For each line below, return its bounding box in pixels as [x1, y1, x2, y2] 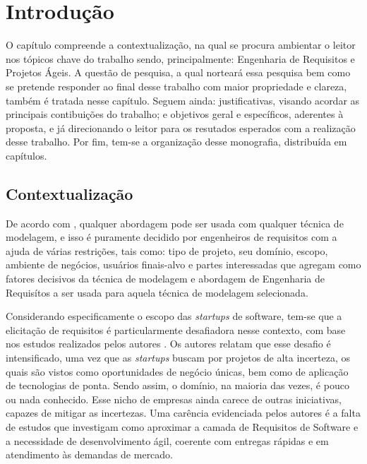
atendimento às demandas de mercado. [6, 447, 174, 462]
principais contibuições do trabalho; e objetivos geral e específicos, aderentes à [6, 107, 344, 121]
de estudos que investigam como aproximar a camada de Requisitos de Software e [6, 419, 359, 434]
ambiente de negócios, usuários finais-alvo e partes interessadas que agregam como [6, 257, 361, 272]
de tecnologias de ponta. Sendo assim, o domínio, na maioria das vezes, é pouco [6, 378, 349, 393]
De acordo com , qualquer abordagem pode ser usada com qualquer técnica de [6, 215, 344, 230]
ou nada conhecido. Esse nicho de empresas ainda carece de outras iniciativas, [6, 391, 342, 406]
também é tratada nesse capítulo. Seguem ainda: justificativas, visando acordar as [6, 93, 360, 107]
